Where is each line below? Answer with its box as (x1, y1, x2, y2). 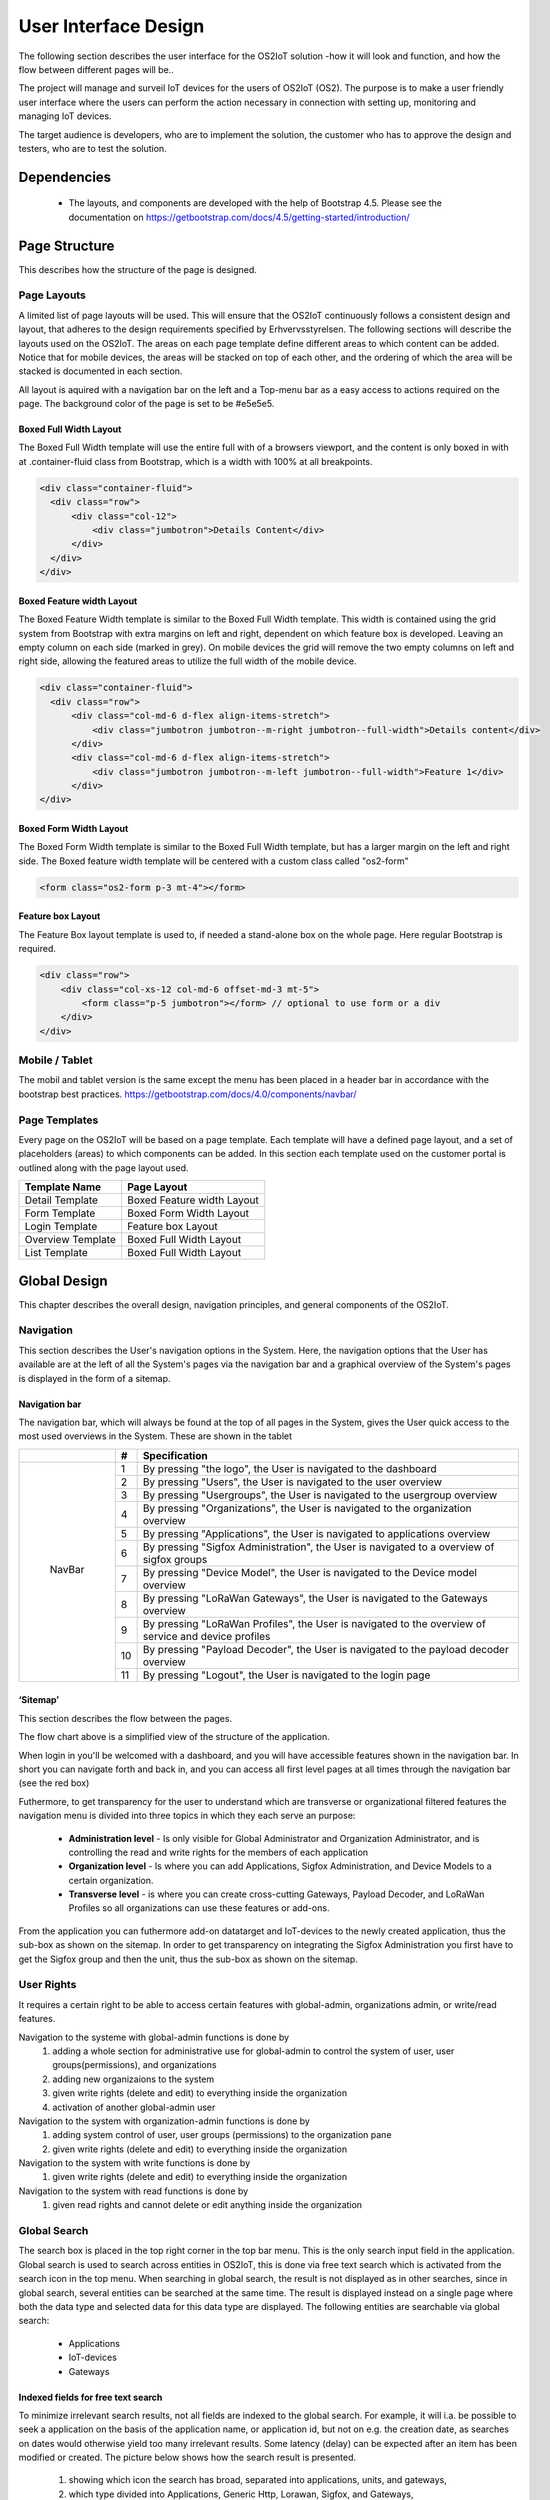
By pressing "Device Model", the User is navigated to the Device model (142, 1565, 477, 1579)
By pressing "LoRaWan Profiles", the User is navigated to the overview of (142, 1616, 487, 1630)
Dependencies (18, 168, 112, 185)
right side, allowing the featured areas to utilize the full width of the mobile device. (18, 655, 357, 667)
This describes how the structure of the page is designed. (18, 263, 257, 275)
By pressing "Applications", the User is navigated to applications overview (142, 1526, 491, 1540)
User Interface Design (18, 15, 205, 37)
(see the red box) (18, 1777, 90, 1789)
